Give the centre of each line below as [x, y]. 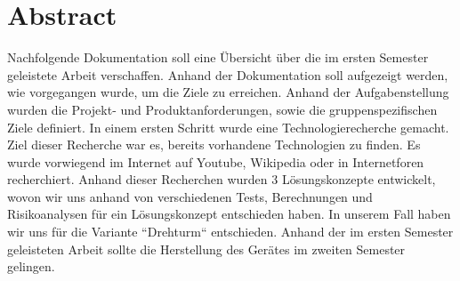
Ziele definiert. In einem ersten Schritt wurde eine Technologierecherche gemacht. [228, 127]
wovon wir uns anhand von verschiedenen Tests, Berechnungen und [190, 196]
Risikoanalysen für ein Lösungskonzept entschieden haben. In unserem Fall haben [229, 214]
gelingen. [31, 266]
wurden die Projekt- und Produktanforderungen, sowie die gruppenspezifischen [222, 109]
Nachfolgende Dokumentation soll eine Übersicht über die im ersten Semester [218, 57]
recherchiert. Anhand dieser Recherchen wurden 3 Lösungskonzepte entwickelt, [222, 179]
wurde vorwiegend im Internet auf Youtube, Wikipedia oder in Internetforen [216, 161]
